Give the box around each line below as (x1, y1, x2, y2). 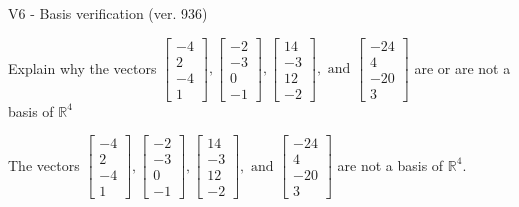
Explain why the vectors (8, 57, 157, 78)
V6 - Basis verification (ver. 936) (8, 3, 208, 23)
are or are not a (414, 57, 511, 78)
